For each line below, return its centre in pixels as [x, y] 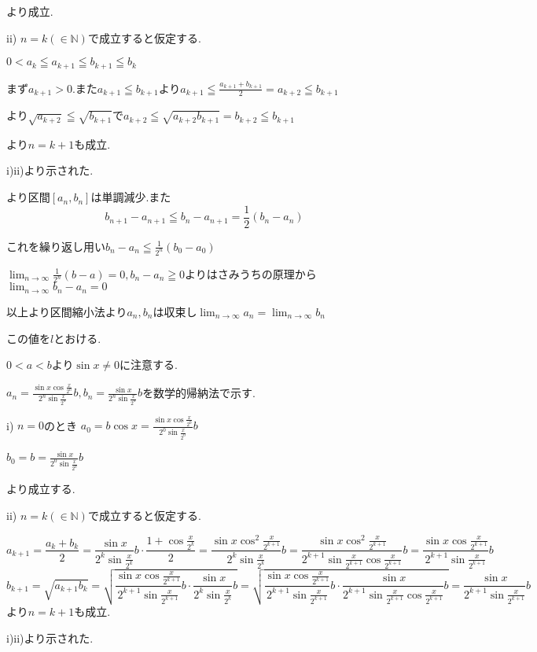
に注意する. [149, 365]
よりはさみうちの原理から [251, 273]
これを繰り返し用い [56, 246]
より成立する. [41, 489]
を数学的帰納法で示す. [199, 392]
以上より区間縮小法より [67, 311]
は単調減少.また [131, 197]
